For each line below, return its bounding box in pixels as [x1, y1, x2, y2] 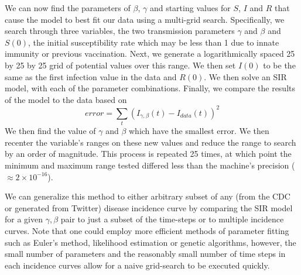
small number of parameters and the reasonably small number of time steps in [5, 247, 286, 260]
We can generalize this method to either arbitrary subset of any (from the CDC [5, 190, 290, 202]
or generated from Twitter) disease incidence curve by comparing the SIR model [5, 201, 293, 214]
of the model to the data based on [5, 93, 127, 105]
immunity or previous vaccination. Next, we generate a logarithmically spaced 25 [5, 47, 295, 60]
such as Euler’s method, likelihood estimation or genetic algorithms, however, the [5, 236, 296, 248]
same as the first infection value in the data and [5, 70, 177, 82]
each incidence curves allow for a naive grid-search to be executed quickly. [5, 259, 270, 271]
